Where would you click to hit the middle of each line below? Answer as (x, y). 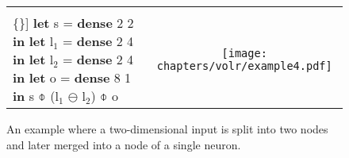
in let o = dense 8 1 (72, 77)
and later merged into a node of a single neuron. (124, 144)
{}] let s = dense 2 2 (73, 23)
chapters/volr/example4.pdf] (244, 66)
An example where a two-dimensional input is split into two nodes (167, 129)
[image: (244, 53)
